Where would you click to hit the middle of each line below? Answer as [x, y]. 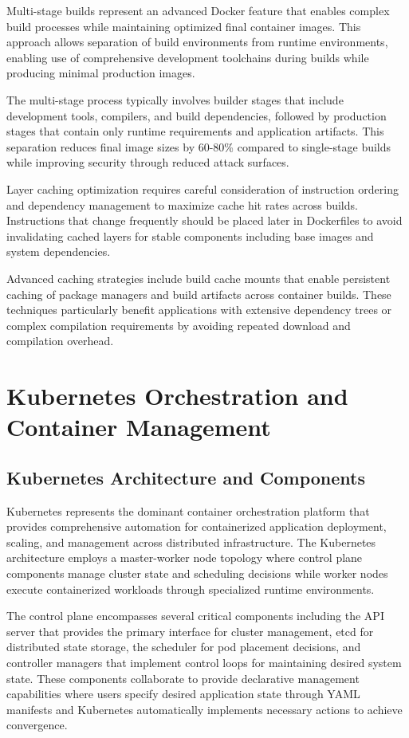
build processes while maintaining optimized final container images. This [184, 26]
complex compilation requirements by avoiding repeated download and [179, 325]
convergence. [37, 725]
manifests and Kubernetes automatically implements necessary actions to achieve [204, 709]
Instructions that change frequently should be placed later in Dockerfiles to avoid [204, 220]
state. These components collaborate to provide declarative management [183, 678]
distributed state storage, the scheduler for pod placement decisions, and [184, 647]
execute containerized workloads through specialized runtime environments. [191, 589]
